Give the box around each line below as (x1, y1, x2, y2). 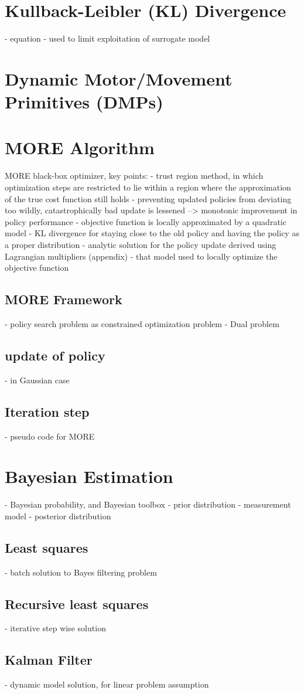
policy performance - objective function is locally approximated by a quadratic (5, 215, 286, 227)
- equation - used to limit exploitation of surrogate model (5, 32, 210, 45)
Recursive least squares (5, 594, 149, 613)
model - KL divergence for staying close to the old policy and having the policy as (5, 227, 299, 239)
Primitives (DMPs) (5, 90, 163, 114)
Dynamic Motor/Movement (5, 66, 233, 90)
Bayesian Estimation (5, 464, 173, 488)
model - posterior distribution (5, 509, 111, 522)
